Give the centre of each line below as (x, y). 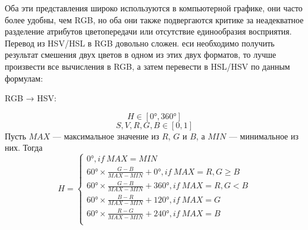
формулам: (24, 78)
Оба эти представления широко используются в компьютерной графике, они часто (154, 8)
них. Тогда (24, 147)
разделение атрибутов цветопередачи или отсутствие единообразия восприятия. (148, 31)
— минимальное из (263, 136)
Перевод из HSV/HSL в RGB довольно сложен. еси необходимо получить (140, 43)
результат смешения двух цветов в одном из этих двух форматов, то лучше (141, 55)
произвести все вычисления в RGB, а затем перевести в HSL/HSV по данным (147, 66)
